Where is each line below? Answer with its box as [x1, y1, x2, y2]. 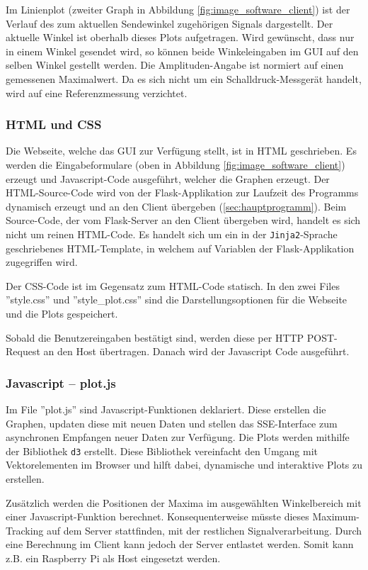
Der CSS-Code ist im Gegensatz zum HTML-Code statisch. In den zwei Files [6, 278, 340, 293]
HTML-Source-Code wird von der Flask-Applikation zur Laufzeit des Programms [6, 185, 359, 200]
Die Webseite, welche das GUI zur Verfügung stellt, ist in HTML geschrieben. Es [6, 143, 357, 158]
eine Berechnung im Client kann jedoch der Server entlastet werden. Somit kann [6, 537, 354, 552]
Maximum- [312, 509, 360, 524]
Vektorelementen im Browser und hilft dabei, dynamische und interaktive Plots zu [6, 457, 363, 472]
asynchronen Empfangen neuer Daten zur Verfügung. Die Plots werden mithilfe [6, 430, 350, 445]
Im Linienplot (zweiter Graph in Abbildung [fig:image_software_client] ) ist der [6, 2, 350, 16]
